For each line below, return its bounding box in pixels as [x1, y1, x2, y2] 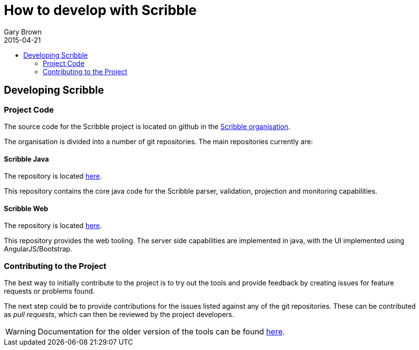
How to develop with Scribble [4, 2, 197, 18]
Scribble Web [4, 204, 49, 213]
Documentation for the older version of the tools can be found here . [37, 327, 285, 337]
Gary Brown [4, 27, 42, 36]
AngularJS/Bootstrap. [4, 245, 72, 253]
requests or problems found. [4, 287, 95, 296]
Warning [5, 327, 36, 337]
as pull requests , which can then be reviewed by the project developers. [4, 310, 235, 319]
